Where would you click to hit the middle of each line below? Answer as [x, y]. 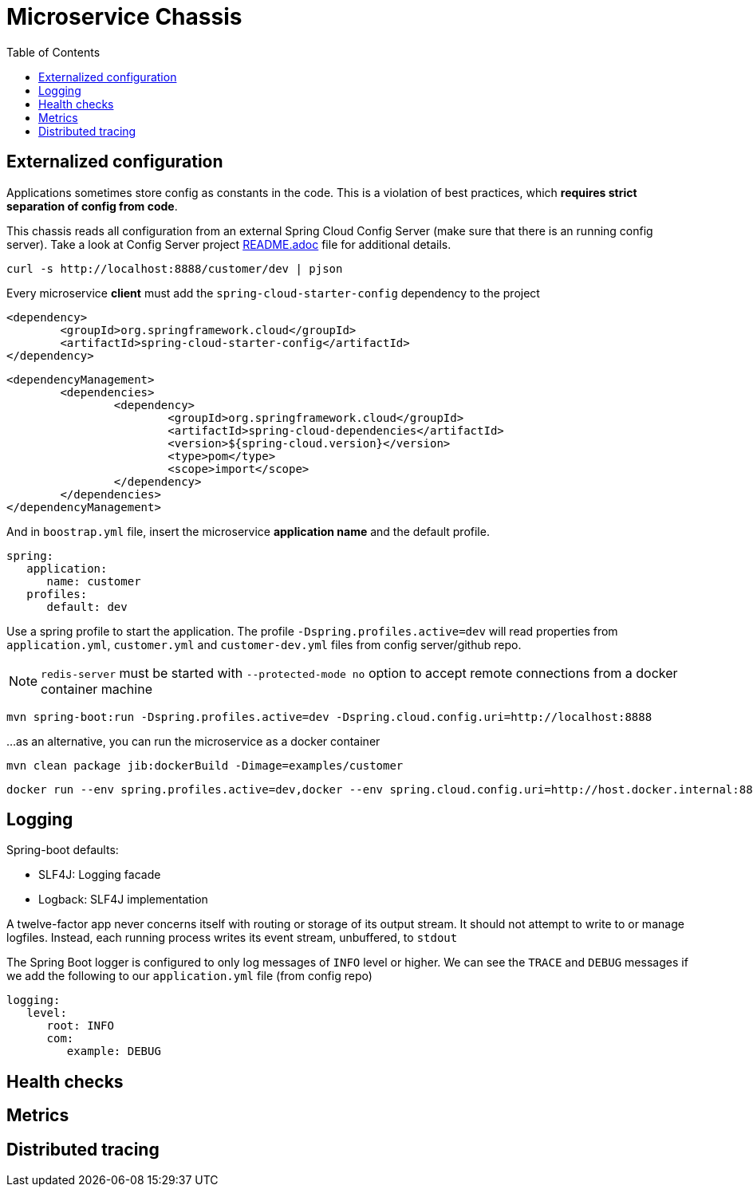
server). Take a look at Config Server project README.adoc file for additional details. [229, 244]
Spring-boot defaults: [63, 850]
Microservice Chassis [124, 17]
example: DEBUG [114, 1051]
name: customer [94, 581]
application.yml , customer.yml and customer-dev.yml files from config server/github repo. [264, 644]
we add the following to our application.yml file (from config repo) [189, 976]
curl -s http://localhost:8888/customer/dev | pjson [175, 268]
